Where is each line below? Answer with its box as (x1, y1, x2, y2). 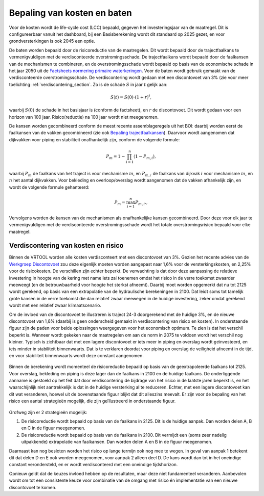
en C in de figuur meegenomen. (21, 425, 86, 431)
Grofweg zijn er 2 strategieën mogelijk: (9, 409, 88, 415)
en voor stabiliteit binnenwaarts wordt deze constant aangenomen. (9, 352, 144, 358)
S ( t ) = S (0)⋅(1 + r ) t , (110, 94, 152, 100)
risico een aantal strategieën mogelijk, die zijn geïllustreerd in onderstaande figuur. (9, 398, 176, 404)
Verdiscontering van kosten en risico (9, 241, 124, 250)
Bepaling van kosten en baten (9, 7, 132, 18)
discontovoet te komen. (9, 484, 57, 490)
